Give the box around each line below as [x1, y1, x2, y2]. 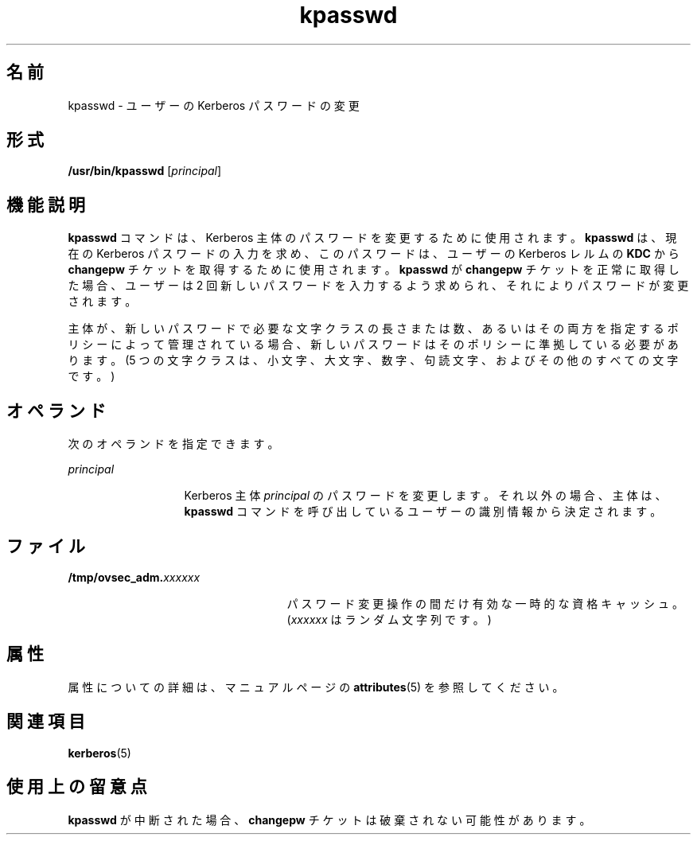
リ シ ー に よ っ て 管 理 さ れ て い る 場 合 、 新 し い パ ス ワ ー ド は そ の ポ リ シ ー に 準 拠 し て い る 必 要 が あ [68, 337, 679, 352]
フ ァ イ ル [6, 535, 85, 556]
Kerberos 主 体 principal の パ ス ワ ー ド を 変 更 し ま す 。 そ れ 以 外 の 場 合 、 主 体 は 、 [184, 489, 667, 503]
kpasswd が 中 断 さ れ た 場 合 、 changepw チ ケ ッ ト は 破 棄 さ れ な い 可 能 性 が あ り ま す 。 [68, 812, 591, 827]
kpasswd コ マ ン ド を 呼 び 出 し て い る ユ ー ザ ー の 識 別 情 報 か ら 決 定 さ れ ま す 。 [184, 504, 662, 519]
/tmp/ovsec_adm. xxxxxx [68, 570, 201, 584]
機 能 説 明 [6, 194, 85, 215]
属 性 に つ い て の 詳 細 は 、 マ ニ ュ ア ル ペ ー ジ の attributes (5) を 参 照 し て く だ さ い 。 [68, 679, 564, 694]
